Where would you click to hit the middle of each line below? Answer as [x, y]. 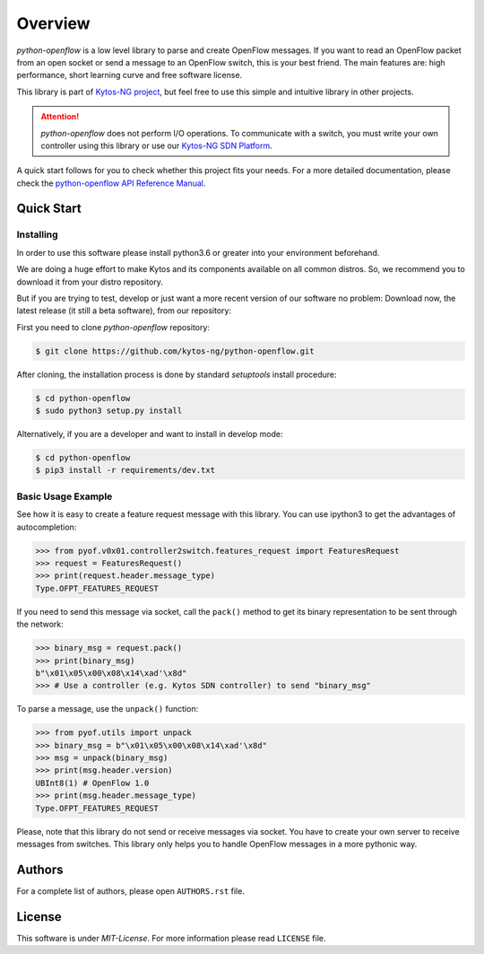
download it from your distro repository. [90, 282]
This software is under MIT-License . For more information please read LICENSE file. [171, 938]
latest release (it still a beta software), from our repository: [124, 311]
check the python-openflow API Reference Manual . [111, 183]
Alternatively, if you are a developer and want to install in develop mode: [150, 434]
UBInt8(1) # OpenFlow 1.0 [92, 783]
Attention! [60, 117]
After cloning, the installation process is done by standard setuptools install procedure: [177, 374]
